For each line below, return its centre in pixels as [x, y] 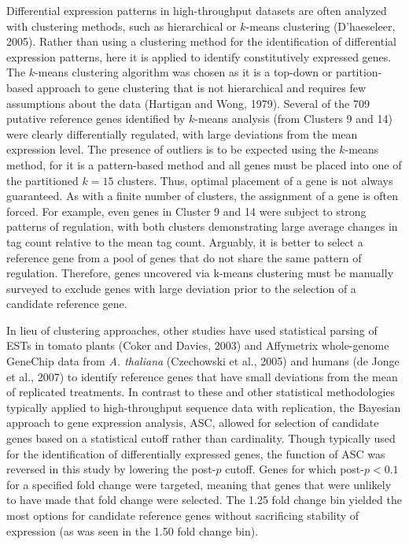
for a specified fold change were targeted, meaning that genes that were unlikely [199, 484]
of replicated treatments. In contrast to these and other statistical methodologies [201, 392]
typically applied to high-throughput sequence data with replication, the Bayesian [204, 407]
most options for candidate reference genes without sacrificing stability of [183, 515]
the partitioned [42, 180]
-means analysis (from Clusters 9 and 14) [293, 119]
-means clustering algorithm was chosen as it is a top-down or [184, 72]
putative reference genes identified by [96, 119]
